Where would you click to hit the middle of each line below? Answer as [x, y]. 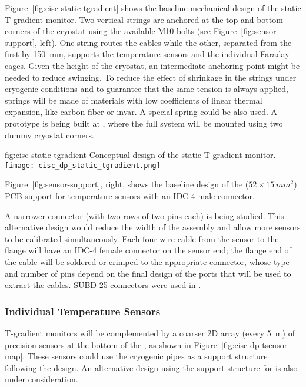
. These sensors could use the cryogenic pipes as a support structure [145, 356]
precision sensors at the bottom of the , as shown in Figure [111, 344]
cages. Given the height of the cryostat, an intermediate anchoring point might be [152, 65]
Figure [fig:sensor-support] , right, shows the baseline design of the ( [127, 184]
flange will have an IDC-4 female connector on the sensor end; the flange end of [148, 250]
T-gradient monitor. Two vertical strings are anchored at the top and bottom [144, 19]
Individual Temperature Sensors [83, 311]
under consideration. [41, 379]
